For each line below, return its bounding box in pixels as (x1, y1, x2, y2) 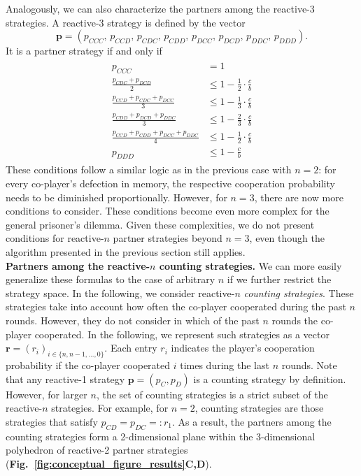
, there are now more (254, 189, 344, 204)
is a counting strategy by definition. (193, 371, 346, 386)
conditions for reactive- (6, 231, 104, 245)
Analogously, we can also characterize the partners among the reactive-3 (6, 1, 315, 15)
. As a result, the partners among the (171, 414, 332, 428)
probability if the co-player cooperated (6, 358, 171, 372)
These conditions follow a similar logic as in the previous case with (6, 162, 292, 177)
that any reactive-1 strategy (6, 371, 125, 386)
